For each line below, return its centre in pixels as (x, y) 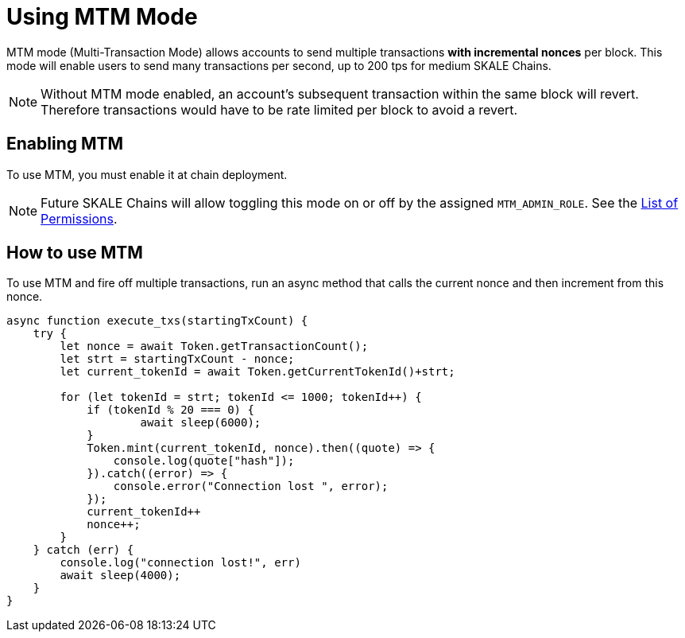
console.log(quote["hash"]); (204, 461)
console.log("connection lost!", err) (180, 563)
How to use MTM (75, 253)
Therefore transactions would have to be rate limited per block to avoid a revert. (279, 109)
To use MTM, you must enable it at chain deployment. (147, 174)
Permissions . (79, 218)
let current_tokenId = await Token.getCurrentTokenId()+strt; (257, 372)
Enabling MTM (65, 144)
